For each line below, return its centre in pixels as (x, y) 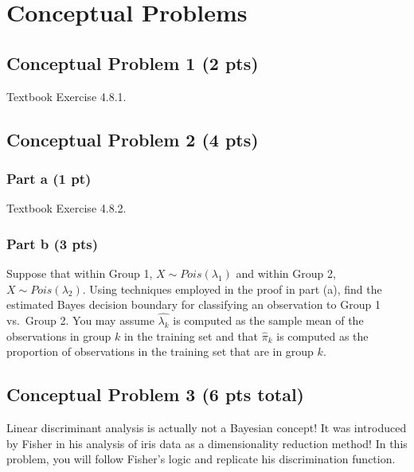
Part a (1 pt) (49, 178)
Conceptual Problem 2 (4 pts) (133, 139)
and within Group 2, (286, 273)
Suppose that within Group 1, (80, 273)
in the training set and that (191, 335)
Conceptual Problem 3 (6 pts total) (156, 394)
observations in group (59, 335)
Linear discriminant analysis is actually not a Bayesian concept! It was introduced (207, 427)
